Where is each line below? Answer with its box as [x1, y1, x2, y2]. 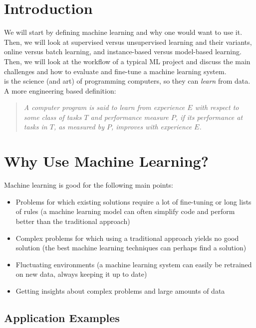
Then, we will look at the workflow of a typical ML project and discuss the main [4, 56, 251, 66]
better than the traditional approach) [15, 216, 130, 226]
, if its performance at [175, 111, 243, 122]
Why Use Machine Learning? [4, 151, 209, 171]
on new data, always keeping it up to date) [15, 269, 147, 279]
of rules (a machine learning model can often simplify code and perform [15, 206, 235, 217]
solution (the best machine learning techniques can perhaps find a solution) [15, 242, 247, 253]
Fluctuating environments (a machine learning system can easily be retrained [15, 259, 252, 269]
